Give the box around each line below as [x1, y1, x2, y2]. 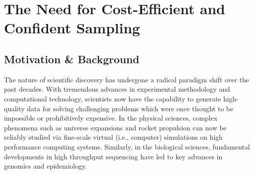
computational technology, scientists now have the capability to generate [4, 93, 221, 103]
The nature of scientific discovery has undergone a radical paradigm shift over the [4, 74, 249, 84]
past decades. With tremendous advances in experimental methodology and [4, 84, 230, 94]
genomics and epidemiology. [4, 161, 87, 171]
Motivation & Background [4, 51, 139, 66]
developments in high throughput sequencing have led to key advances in [4, 151, 223, 161]
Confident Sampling [4, 18, 140, 38]
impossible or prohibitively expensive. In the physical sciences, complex [4, 113, 218, 123]
